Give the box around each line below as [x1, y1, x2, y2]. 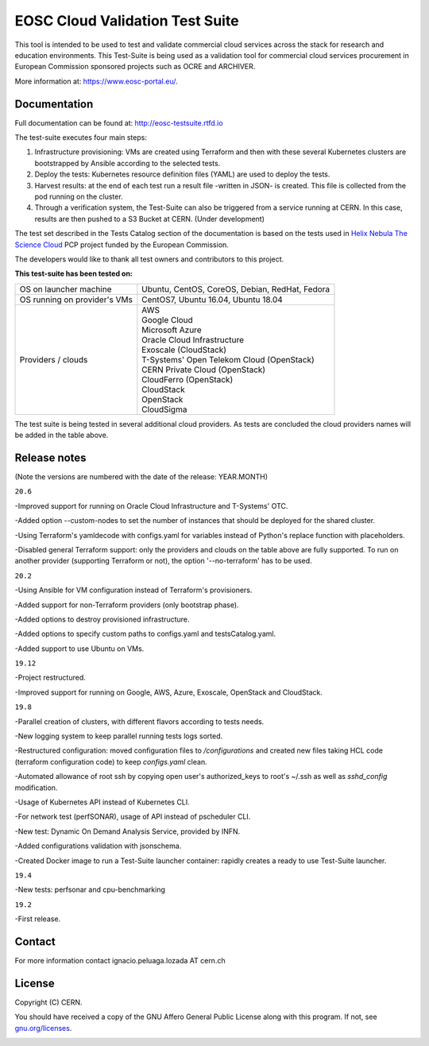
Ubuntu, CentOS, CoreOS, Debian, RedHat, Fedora [141, 283, 330, 294]
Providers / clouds [19, 354, 88, 365]
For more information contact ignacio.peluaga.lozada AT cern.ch [14, 956, 226, 966]
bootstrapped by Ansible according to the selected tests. [34, 158, 221, 168]
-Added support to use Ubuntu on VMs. [14, 644, 145, 653]
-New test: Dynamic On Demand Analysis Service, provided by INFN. [14, 827, 241, 836]
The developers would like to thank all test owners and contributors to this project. [14, 254, 284, 264]
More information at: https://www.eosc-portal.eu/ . [14, 76, 178, 86]
